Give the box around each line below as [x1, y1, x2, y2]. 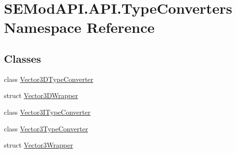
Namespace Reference [4, 17, 155, 37]
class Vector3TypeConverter [4, 123, 88, 133]
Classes [4, 51, 41, 66]
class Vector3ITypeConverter [4, 106, 91, 117]
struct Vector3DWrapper [4, 90, 78, 101]
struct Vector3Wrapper [4, 140, 73, 150]
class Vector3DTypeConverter [4, 74, 94, 84]
